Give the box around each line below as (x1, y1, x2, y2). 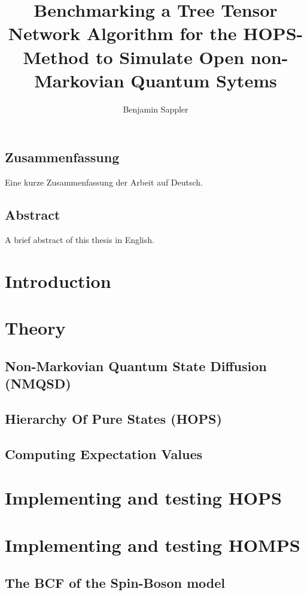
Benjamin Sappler (123, 102, 189, 115)
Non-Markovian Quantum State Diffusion (5, 356, 267, 375)
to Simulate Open (95, 44, 245, 69)
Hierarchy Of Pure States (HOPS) (5, 409, 222, 427)
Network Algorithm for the (8, 21, 237, 45)
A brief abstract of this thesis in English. (5, 233, 154, 245)
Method (23, 44, 90, 69)
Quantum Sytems (130, 68, 277, 92)
